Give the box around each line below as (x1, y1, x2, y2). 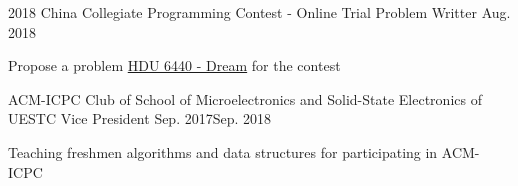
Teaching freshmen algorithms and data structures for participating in (8, 141, 438, 162)
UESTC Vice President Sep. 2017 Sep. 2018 (8, 108, 272, 129)
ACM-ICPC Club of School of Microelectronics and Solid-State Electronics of (8, 88, 482, 109)
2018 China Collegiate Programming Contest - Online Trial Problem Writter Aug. (8, 2, 511, 22)
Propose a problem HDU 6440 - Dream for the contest (8, 55, 341, 76)
